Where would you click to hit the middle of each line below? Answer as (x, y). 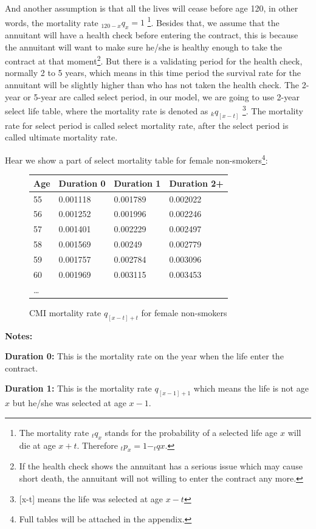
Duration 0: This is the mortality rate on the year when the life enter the (144, 356)
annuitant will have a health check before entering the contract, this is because (152, 35)
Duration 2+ (196, 183)
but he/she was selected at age (69, 403)
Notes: (19, 335)
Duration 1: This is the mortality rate (78, 388)
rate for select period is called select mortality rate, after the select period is (147, 125)
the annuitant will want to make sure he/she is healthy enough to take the (144, 47)
